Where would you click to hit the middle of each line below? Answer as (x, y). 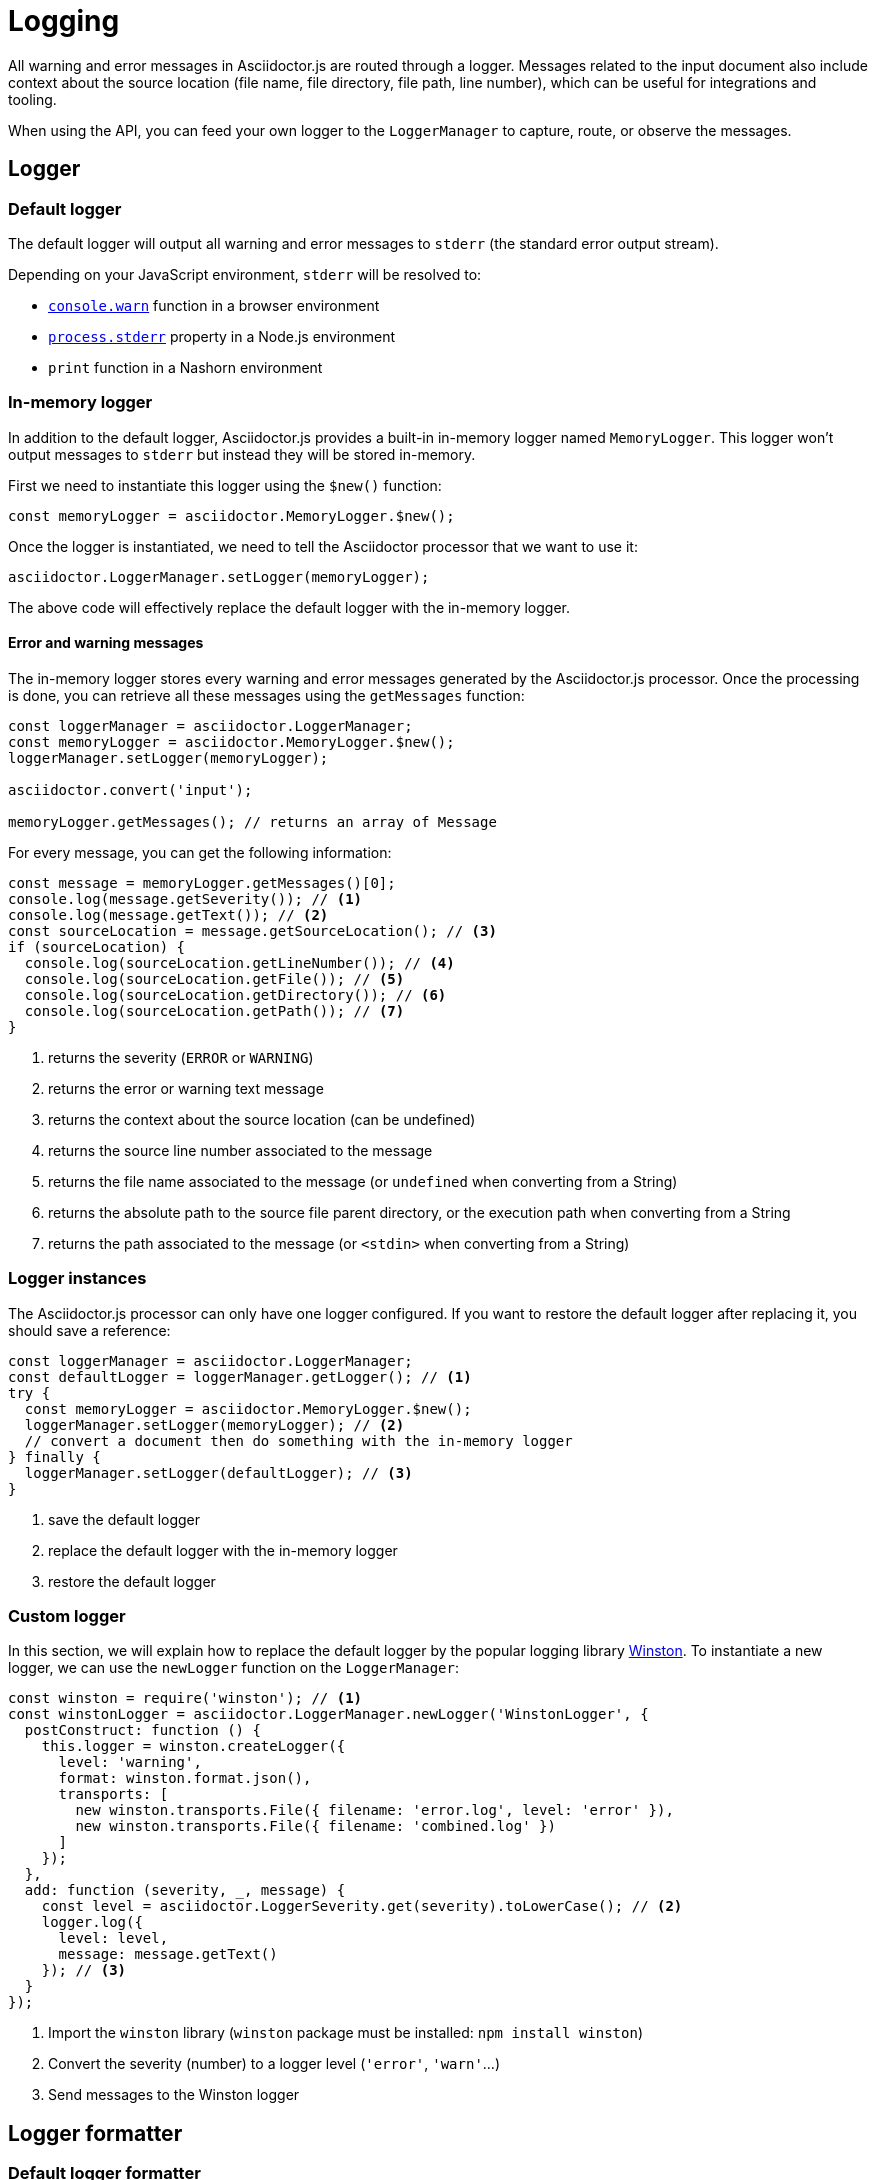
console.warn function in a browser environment (214, 305)
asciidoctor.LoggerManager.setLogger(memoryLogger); (219, 576)
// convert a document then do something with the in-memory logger (298, 1440)
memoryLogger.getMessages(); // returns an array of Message (252, 821)
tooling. (32, 99)
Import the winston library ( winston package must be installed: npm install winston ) (345, 2033)
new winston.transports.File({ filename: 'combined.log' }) (315, 1826)
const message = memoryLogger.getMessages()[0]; (202, 882)
